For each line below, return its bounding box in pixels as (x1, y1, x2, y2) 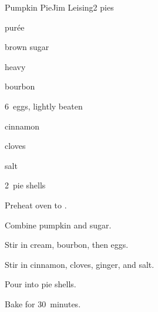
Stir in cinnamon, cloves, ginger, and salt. (5, 258, 154, 270)
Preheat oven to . (5, 198, 67, 211)
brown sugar (5, 41, 49, 53)
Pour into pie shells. (5, 278, 76, 290)
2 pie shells (5, 179, 46, 191)
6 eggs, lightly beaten (5, 99, 83, 112)
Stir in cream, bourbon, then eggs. (5, 238, 129, 251)
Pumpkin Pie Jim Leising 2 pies (5, 1, 114, 13)
